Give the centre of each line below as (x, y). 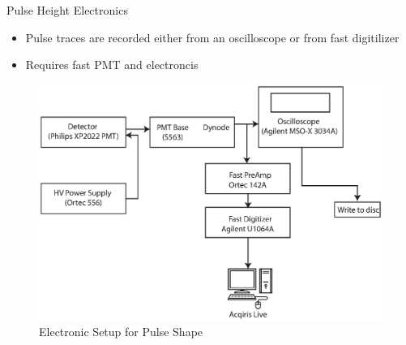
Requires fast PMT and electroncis (112, 65)
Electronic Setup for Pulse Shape (121, 332)
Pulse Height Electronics (67, 10)
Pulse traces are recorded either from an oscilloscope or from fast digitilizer (212, 37)
